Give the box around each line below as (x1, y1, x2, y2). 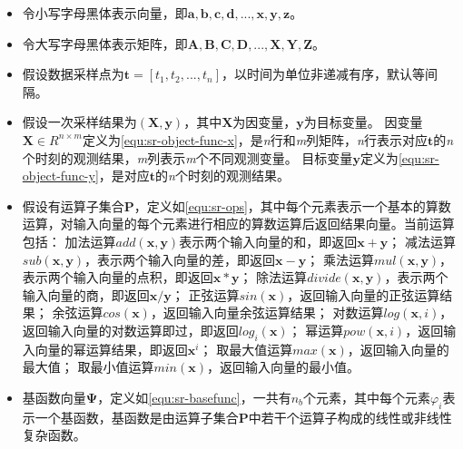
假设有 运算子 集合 (22, 196, 124, 215)
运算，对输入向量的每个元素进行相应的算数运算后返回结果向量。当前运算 (22, 214, 455, 233)
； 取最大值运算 (199, 339, 293, 358)
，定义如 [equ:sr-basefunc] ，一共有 (97, 387, 291, 406)
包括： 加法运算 (22, 231, 116, 250)
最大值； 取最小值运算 (22, 357, 154, 376)
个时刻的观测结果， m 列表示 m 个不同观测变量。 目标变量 (22, 148, 353, 167)
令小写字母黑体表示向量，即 (22, 4, 188, 22)
